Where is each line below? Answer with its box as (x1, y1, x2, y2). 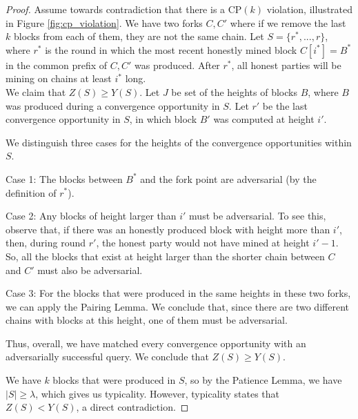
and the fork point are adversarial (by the (140, 171, 317, 186)
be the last (262, 98, 308, 113)
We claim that (6, 84, 66, 99)
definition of (6, 185, 57, 199)
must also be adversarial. (37, 262, 143, 277)
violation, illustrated (266, 2, 353, 16)
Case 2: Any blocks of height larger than (6, 208, 177, 223)
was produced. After (135, 57, 220, 72)
